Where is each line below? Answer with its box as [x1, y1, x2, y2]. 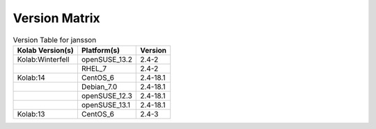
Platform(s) [81, 45, 120, 55]
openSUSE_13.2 [81, 54, 132, 64]
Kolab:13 [17, 109, 45, 119]
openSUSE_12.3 [81, 91, 132, 101]
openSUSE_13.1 [81, 100, 131, 110]
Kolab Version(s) [17, 45, 75, 55]
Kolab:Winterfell [17, 54, 70, 64]
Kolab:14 [17, 73, 45, 83]
